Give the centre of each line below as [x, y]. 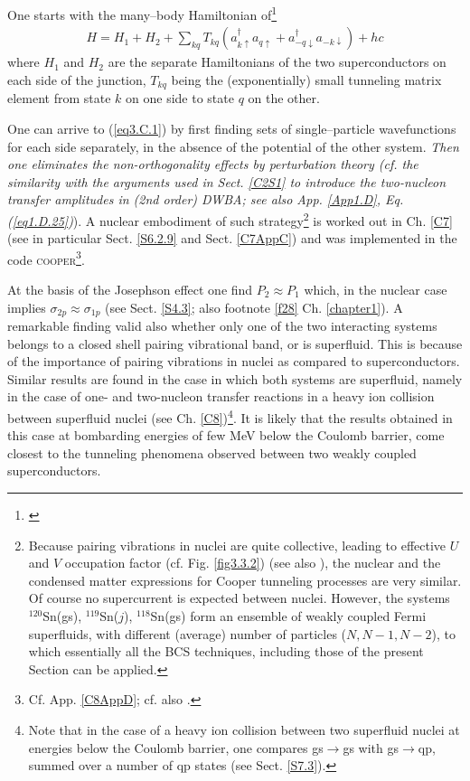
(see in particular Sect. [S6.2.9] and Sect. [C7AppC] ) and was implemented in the [232, 238]
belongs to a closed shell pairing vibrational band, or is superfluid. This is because [235, 343]
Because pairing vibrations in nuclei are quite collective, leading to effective [237, 545]
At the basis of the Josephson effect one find [130, 289]
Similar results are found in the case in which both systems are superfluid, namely [235, 378]
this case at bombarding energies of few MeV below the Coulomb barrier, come [226, 435]
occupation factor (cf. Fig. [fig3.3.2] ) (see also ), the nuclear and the [253, 563]
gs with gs [371, 747]
